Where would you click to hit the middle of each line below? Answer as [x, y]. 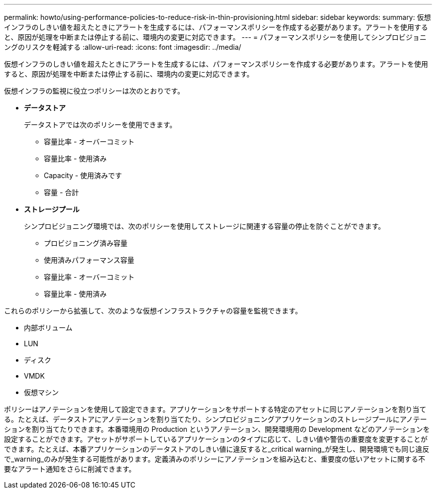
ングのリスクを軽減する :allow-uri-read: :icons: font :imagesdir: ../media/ [123, 47]
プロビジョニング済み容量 [86, 243]
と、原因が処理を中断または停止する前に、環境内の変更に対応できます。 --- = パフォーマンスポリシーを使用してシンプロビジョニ [215, 37]
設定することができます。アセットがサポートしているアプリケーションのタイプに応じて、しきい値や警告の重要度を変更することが [216, 439]
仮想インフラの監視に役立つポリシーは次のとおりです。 [94, 91]
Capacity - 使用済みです [83, 175]
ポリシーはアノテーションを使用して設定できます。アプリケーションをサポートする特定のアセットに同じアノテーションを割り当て [215, 409]
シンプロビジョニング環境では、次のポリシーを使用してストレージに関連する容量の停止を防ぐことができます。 [205, 226]
